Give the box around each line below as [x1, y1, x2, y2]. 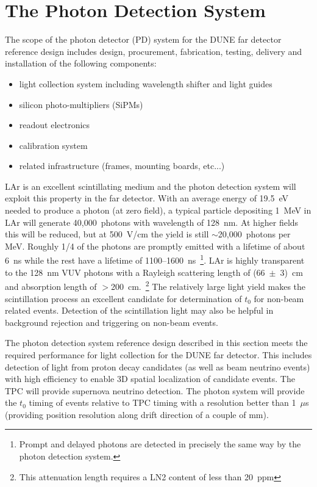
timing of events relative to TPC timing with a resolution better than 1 [29, 396, 296, 409]
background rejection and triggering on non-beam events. [5, 316, 218, 328]
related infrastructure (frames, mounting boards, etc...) [19, 159, 225, 172]
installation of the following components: [5, 57, 157, 70]
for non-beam [254, 292, 304, 305]
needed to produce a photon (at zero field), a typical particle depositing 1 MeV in [5, 204, 312, 217]
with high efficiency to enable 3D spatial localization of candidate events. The [5, 372, 295, 385]
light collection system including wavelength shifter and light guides [19, 77, 272, 90]
